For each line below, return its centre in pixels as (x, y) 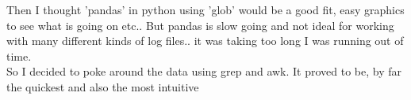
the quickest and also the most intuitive (103, 86)
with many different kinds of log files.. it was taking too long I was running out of (205, 41)
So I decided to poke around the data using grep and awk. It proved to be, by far (204, 71)
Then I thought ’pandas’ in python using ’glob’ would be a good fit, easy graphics (205, 9)
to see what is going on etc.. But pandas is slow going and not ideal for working (200, 25)
